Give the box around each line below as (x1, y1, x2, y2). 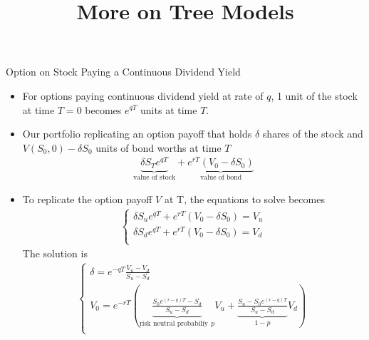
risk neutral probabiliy (140, 319, 208, 327)
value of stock (133, 173, 176, 181)
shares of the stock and (262, 126, 363, 141)
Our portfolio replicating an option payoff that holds (22, 126, 252, 141)
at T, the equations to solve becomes (164, 191, 325, 206)
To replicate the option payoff (22, 191, 152, 206)
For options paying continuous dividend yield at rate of (22, 88, 264, 103)
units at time (140, 102, 197, 117)
